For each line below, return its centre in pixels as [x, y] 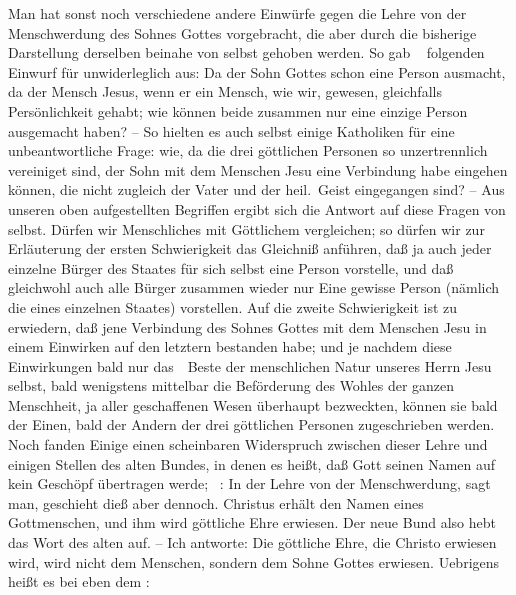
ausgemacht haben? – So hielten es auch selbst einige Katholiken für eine [231, 130]
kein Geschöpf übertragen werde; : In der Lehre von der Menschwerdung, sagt [249, 483]
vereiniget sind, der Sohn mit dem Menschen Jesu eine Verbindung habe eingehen [258, 169]
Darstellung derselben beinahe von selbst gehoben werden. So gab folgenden [246, 52]
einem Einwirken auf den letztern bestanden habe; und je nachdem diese [230, 346]
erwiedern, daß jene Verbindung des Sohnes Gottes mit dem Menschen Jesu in [247, 326]
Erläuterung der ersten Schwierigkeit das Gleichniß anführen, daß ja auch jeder [250, 248]
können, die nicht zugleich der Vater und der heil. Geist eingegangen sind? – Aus [256, 189]
